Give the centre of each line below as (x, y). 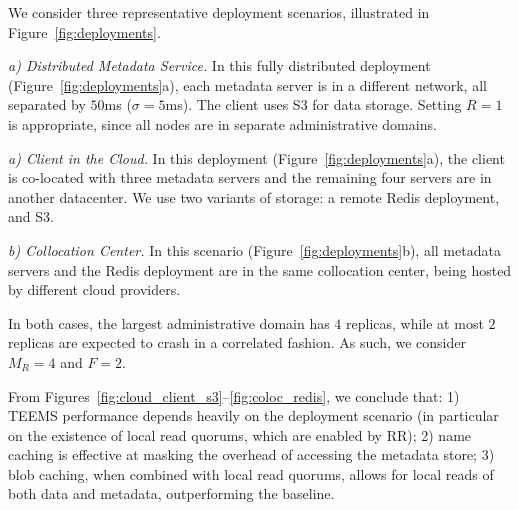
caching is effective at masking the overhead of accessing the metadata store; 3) (251, 454)
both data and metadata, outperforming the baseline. (171, 493)
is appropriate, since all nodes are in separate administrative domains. (222, 123)
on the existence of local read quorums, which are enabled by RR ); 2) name (240, 434)
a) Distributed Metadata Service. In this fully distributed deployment (219, 65)
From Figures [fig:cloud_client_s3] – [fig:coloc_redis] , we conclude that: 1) (234, 395)
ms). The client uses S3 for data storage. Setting (313, 104)
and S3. (31, 216)
